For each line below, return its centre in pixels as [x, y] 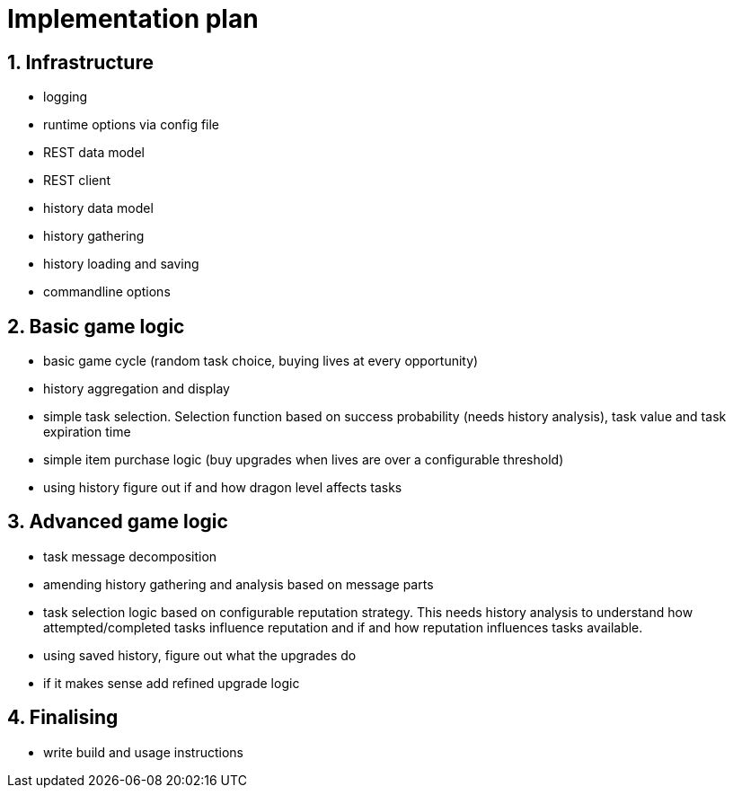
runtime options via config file [132, 125]
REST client [77, 181]
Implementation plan [133, 19]
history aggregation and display [137, 389]
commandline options [107, 292]
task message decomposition [130, 556]
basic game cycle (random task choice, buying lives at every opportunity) [261, 361]
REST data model [94, 153]
